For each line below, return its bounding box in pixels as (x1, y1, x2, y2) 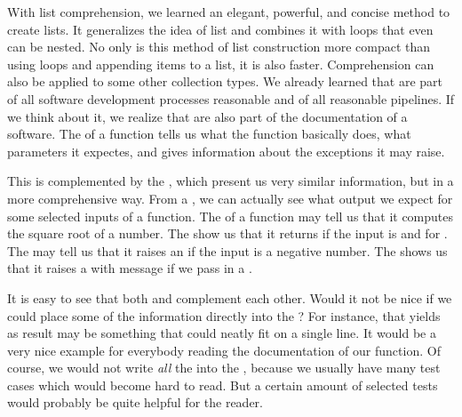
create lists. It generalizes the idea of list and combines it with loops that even (7, 20, 434, 38)
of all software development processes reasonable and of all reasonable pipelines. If (7, 89, 455, 108)
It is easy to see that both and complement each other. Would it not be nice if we (7, 288, 452, 307)
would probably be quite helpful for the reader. (7, 393, 263, 412)
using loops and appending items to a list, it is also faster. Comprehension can (7, 54, 434, 73)
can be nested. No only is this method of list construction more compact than (7, 37, 431, 56)
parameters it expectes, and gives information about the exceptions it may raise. (7, 141, 445, 160)
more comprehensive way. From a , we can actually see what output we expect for (7, 188, 453, 207)
